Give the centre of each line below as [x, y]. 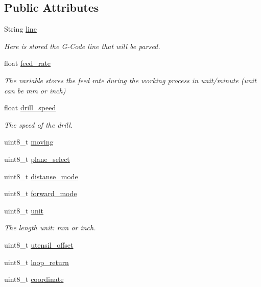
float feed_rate [28, 63]
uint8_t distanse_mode [41, 176]
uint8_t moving [29, 142]
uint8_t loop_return [37, 262]
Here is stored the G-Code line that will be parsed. [82, 46]
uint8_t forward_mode [41, 193]
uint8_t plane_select [37, 159]
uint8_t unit [24, 210]
